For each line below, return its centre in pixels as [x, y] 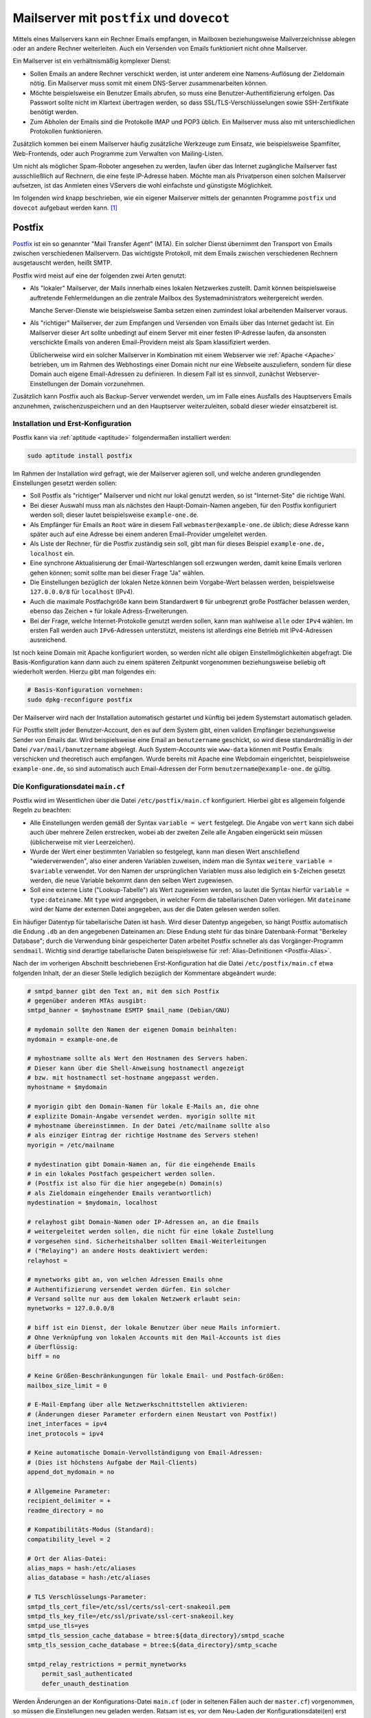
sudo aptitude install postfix [80, 456]
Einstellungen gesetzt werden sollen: [65, 483]
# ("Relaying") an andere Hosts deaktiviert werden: [118, 1251]
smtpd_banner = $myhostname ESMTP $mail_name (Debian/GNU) [128, 1011]
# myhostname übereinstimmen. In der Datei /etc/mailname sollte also [149, 1126]
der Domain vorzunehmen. [108, 383]
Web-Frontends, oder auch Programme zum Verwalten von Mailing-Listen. [118, 153]
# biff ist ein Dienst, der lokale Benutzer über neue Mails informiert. [154, 1328]
